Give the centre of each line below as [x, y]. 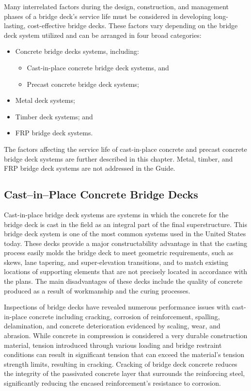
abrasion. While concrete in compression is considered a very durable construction [126, 335]
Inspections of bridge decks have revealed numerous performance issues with [117, 307]
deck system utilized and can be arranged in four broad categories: [103, 35]
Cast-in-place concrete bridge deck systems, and [98, 67]
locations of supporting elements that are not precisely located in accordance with [126, 271]
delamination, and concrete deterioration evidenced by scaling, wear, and [112, 326]
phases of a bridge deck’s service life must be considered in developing [108, 16]
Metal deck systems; [45, 100]
